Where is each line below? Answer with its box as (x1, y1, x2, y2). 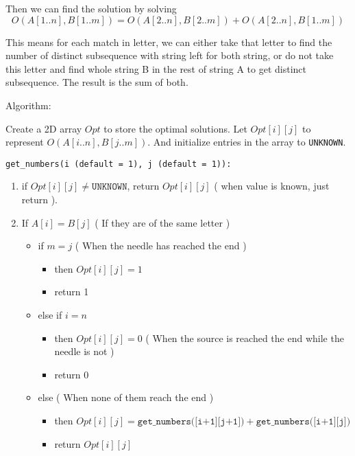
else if (38, 308, 62, 322)
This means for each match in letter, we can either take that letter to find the (5, 34, 332, 49)
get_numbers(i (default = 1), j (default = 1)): (5, 159, 232, 169)
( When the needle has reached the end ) (75, 238, 247, 253)
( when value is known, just (214, 179, 330, 193)
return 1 (54, 284, 89, 299)
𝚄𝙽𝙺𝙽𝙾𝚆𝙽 (92, 182, 127, 192)
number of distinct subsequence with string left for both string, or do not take (5, 48, 334, 62)
